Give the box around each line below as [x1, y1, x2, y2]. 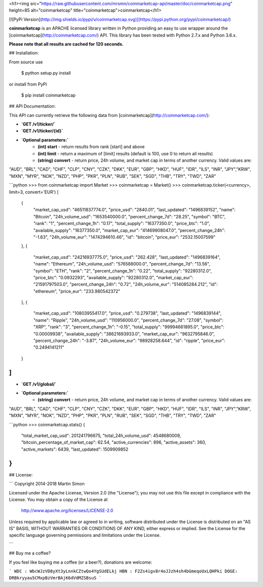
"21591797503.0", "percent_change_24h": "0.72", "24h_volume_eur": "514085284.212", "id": [33, 282, 218, 287]
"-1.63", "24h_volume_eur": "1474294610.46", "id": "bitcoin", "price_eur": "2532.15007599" [33, 234, 216, 240]
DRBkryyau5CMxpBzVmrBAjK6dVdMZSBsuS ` [9, 575, 102, 581]
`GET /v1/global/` [21, 381, 56, 387]
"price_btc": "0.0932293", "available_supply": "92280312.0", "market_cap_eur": [33, 274, 193, 280]
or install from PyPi [9, 81, 47, 87]
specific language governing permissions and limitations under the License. [9, 532, 161, 538]
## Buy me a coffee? [9, 550, 51, 556]
